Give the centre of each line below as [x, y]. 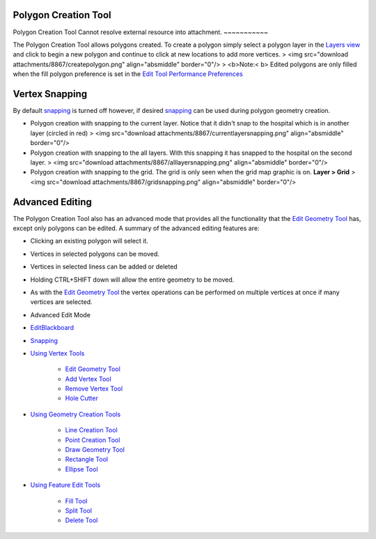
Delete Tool [81, 520]
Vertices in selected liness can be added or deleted [104, 267]
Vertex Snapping [50, 94]
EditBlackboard [52, 328]
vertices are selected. [62, 302]
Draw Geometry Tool [95, 450]
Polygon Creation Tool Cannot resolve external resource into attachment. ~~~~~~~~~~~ [140, 32]
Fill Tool [76, 501]
